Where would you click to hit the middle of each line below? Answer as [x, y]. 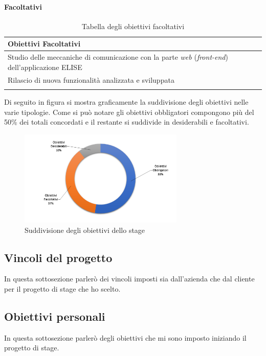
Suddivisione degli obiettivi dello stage [85, 230]
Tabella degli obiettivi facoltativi [133, 26]
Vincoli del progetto [58, 257]
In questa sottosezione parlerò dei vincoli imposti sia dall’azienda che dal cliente [129, 279]
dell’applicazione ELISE [45, 67]
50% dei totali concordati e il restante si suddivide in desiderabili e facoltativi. [127, 122]
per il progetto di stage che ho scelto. [62, 288]
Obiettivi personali [55, 316]
